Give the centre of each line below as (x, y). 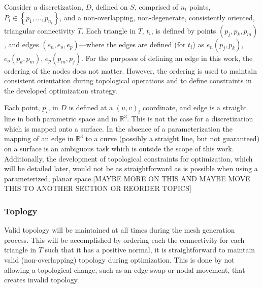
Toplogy (21, 211)
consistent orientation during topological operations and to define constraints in (128, 81)
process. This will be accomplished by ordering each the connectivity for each (124, 239)
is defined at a (91, 107)
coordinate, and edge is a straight (195, 107)
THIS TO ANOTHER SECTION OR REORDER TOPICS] (98, 188)
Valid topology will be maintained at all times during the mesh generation (120, 230)
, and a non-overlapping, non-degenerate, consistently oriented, (157, 17)
